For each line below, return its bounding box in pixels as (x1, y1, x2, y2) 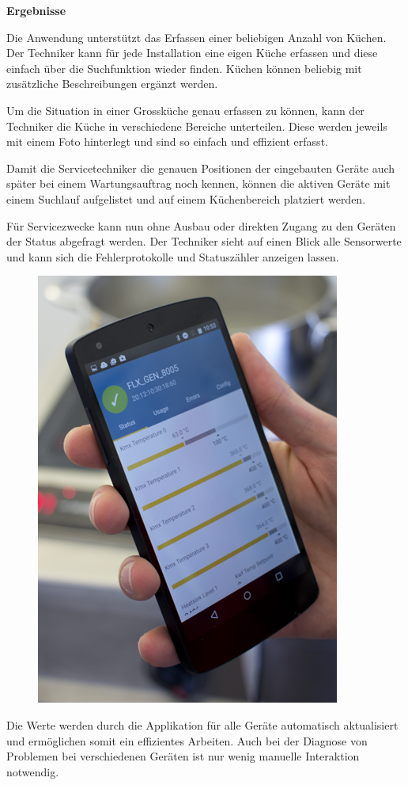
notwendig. (6, 763, 59, 779)
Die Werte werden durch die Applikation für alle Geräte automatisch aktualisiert (6, 716, 399, 733)
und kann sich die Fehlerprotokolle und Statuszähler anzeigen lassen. (6, 248, 339, 265)
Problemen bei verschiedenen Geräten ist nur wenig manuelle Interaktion (6, 748, 360, 764)
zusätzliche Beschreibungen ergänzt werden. (6, 75, 218, 92)
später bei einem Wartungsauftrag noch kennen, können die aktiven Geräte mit (6, 175, 391, 192)
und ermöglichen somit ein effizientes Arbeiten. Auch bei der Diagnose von (6, 732, 368, 749)
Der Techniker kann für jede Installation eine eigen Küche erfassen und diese (6, 44, 378, 61)
